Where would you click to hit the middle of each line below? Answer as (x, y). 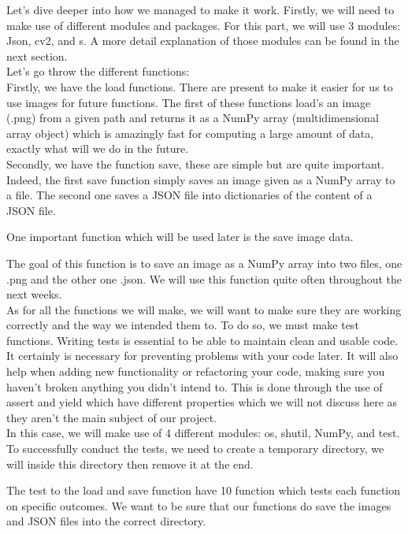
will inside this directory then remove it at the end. (130, 464)
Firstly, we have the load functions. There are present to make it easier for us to (200, 86)
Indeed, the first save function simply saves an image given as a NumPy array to (201, 179)
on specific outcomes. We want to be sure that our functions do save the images (199, 505)
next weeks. (34, 294)
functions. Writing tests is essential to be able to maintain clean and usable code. (202, 340)
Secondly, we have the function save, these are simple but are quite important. (195, 163)
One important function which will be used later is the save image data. (180, 237)
